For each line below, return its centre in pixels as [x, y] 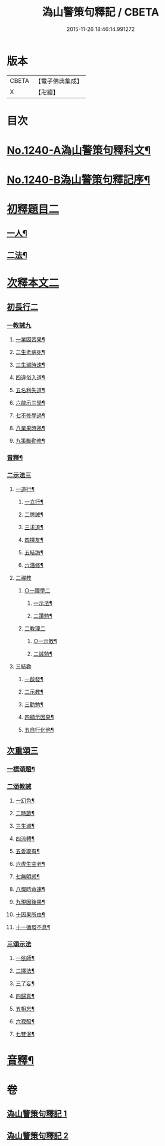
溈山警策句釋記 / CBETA [101, 12]
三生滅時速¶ [30, 365]
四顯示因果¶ [39, 717]
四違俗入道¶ [30, 378]
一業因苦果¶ [30, 340]
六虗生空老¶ [30, 864]
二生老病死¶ [30, 352]
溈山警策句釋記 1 [37, 1114]
